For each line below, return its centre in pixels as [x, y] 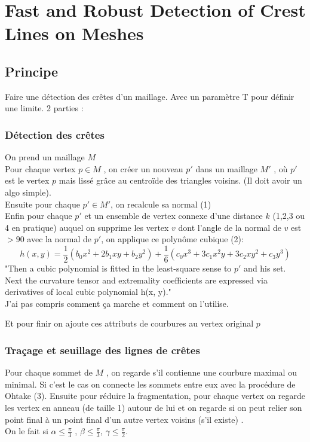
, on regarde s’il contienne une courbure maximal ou [201, 372]
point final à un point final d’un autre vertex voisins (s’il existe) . [124, 419]
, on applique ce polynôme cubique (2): [172, 239]
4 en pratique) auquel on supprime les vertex [87, 227]
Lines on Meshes [74, 33]
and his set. [265, 268]
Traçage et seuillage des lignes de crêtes [102, 350]
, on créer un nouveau [143, 168]
